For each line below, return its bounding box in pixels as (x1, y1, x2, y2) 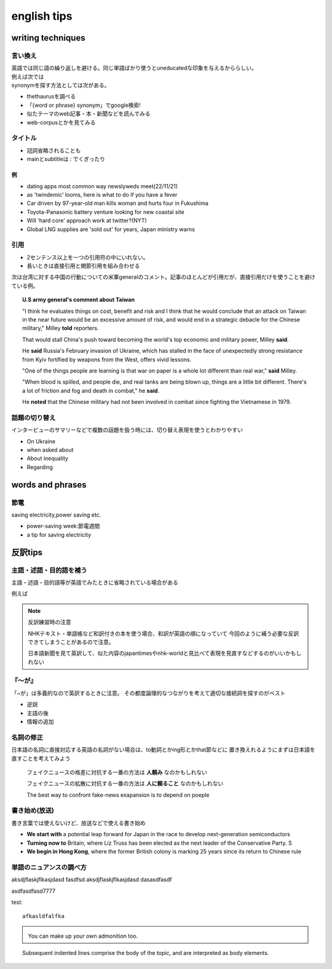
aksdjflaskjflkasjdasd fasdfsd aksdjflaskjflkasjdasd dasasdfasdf (11, 876, 172, 884)
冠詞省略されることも (26, 146, 81, 154)
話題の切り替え (11, 413, 56, 422)
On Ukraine (26, 437, 55, 445)
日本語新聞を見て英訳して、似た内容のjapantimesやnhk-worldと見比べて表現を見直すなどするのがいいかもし (28, 649, 302, 657)
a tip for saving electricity (26, 531, 92, 538)
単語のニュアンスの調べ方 (11, 863, 87, 871)
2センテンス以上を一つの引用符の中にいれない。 (26, 253, 149, 261)
